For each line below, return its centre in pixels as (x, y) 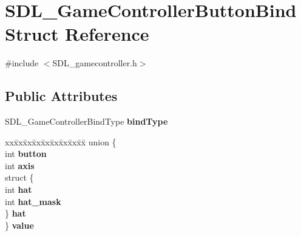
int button (26, 154)
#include (22, 63)
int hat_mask (33, 201)
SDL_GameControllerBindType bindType (86, 121)
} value (19, 225)
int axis (20, 165)
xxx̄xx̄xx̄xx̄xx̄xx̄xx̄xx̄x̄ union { (61, 141)
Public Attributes (61, 96)
